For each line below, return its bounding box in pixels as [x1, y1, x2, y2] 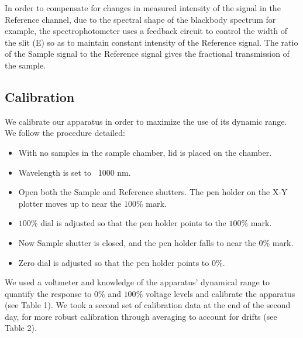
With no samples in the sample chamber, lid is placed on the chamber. [18, 146, 272, 158]
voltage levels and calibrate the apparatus [145, 287, 295, 299]
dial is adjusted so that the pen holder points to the [40, 217, 226, 229]
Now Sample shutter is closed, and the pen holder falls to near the [18, 236, 256, 248]
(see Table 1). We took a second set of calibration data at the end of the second [5, 299, 291, 311]
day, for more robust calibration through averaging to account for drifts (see [5, 310, 277, 322]
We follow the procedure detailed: [5, 127, 125, 139]
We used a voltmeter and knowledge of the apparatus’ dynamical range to [5, 276, 270, 288]
